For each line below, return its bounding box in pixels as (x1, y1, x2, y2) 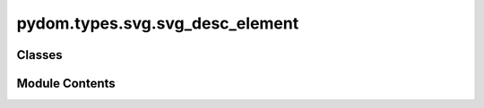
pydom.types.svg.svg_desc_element (16, 13, 299, 33)
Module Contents (16, 76, 116, 91)
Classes (16, 47, 63, 62)
